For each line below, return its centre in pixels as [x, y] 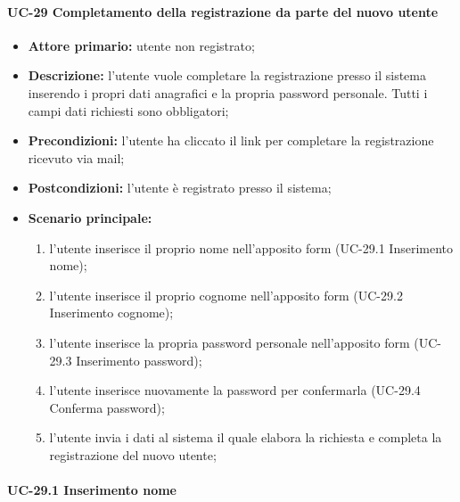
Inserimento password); [139, 360]
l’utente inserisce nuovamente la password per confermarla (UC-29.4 [235, 390]
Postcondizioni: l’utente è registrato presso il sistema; [180, 188]
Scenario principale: [90, 217]
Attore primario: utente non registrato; [141, 45]
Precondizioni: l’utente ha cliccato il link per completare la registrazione [231, 140]
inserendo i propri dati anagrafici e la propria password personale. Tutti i [228, 92]
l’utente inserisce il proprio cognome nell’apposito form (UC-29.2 [226, 295]
